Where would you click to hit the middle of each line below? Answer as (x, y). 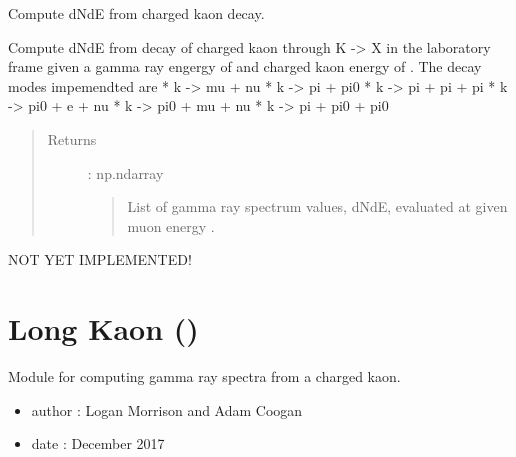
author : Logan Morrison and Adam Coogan (167, 409)
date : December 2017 (98, 443)
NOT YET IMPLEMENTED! (100, 259)
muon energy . (171, 225)
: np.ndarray (125, 172)
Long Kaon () (103, 328)
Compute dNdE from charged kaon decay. (136, 13)
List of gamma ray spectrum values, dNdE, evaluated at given (317, 206)
